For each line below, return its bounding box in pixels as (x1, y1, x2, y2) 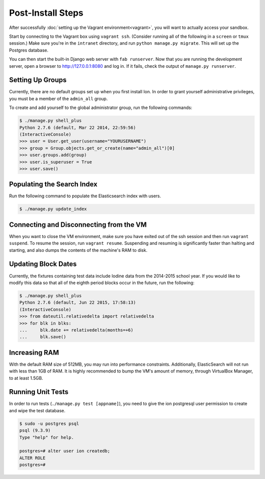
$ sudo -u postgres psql (19, 421, 79, 426)
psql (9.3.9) (19, 427, 51, 433)
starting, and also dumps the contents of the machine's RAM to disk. (9, 247, 148, 253)
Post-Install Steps (9, 7, 83, 18)
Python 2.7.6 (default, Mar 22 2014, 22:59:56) (19, 125, 136, 130)
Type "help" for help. (19, 434, 74, 440)
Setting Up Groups (9, 76, 67, 84)
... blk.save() (19, 334, 66, 340)
